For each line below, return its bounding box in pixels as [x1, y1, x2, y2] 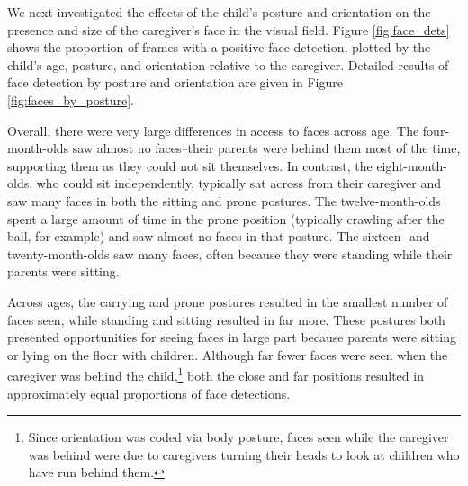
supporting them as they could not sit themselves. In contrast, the [7, 156, 373, 175]
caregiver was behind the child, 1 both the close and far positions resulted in [7, 364, 424, 384]
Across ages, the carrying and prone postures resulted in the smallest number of [7, 292, 448, 310]
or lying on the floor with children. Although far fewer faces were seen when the [7, 345, 448, 364]
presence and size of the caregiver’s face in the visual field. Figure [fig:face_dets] [7, 20, 450, 39]
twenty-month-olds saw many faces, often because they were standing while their [7, 244, 453, 263]
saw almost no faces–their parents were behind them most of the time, [72, 139, 461, 157]
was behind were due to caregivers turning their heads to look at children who [28, 445, 460, 463]
